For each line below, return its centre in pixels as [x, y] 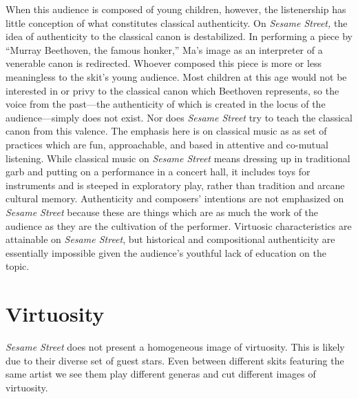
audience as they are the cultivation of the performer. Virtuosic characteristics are [179, 225]
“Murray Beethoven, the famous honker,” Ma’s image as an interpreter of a [164, 49]
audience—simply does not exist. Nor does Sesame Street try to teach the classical [179, 117]
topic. [18, 266]
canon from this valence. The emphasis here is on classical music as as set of [166, 131]
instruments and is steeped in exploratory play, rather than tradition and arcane [175, 185]
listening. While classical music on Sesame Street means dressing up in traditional [178, 158]
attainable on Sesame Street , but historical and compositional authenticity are [170, 239]
